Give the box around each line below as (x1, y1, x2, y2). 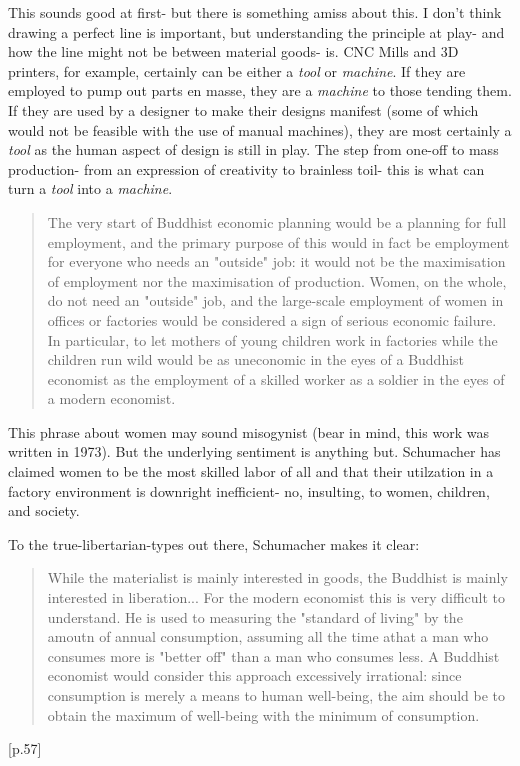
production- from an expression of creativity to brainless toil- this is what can (8, 158, 485, 179)
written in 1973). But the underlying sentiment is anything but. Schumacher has (8, 441, 501, 462)
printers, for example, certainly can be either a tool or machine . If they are (8, 60, 466, 81)
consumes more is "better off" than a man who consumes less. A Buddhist (47, 645, 500, 666)
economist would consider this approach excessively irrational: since (47, 665, 462, 686)
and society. (8, 500, 80, 521)
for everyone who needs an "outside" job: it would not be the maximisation (47, 251, 506, 272)
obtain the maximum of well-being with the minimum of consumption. (47, 704, 480, 725)
